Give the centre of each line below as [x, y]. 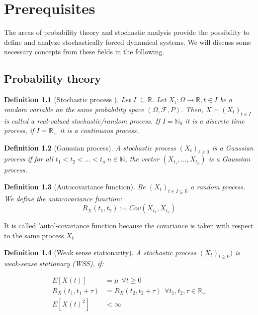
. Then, [192, 109]
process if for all [29, 159]
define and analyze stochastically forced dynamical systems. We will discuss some [128, 42]
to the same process [34, 235]
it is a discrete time [215, 120]
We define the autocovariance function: [63, 198]
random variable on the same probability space [74, 109]
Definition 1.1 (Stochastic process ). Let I [70, 99]
